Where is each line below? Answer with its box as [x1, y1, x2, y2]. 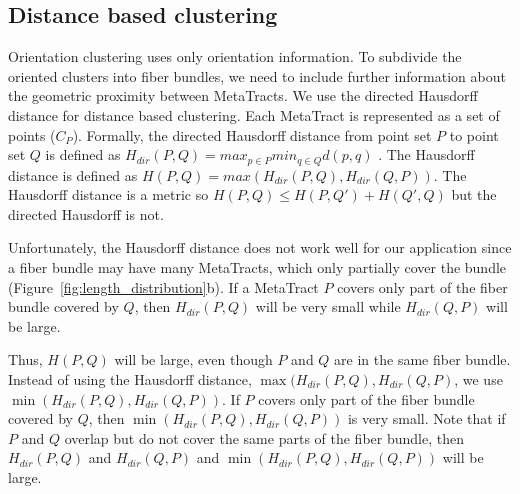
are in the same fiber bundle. [334, 349, 511, 370]
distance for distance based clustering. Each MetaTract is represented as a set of [8, 104, 500, 125]
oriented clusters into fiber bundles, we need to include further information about [8, 65, 506, 86]
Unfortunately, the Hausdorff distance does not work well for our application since [8, 237, 512, 258]
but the [451, 184, 497, 205]
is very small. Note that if [347, 408, 506, 429]
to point [449, 124, 499, 145]
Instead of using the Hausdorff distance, [8, 368, 252, 389]
